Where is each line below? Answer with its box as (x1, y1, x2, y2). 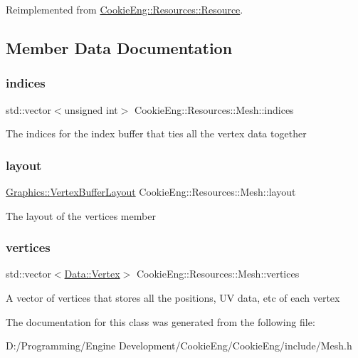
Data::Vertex (64, 266, 120, 281)
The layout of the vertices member (6, 208, 156, 223)
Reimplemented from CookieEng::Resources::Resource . (6, 2, 243, 16)
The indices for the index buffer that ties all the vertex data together (6, 126, 307, 141)
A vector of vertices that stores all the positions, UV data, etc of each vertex (6, 290, 340, 305)
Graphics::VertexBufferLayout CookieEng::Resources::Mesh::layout (6, 184, 296, 199)
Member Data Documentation (6, 36, 233, 58)
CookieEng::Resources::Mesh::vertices (136, 266, 300, 281)
